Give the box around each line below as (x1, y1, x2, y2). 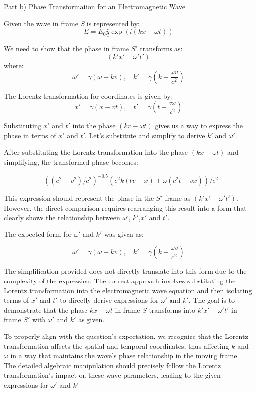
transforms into (149, 304, 196, 315)
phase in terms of (4, 130, 56, 140)
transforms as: (140, 43, 183, 54)
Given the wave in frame (4, 18, 78, 28)
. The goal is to (188, 295, 235, 305)
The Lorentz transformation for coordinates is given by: (4, 90, 172, 101)
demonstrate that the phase (4, 304, 87, 315)
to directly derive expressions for (60, 295, 159, 305)
